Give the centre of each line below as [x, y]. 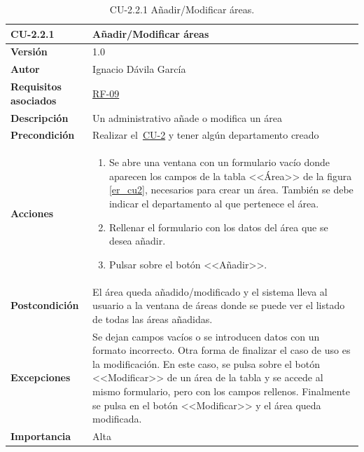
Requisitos [36, 87]
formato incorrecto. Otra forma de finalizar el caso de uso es [222, 350]
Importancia [41, 436]
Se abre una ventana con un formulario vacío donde [219, 162]
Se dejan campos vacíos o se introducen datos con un [206, 336]
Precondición [43, 135]
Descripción [40, 117]
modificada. [117, 419]
